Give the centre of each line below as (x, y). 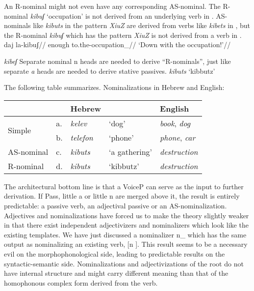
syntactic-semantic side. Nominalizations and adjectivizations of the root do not (124, 263)
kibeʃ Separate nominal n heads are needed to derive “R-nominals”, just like (117, 61)
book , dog (175, 123)
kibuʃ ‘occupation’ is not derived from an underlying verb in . (122, 15)
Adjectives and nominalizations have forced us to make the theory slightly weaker (127, 215)
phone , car (178, 137)
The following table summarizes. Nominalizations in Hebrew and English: (114, 87)
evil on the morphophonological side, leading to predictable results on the (114, 253)
